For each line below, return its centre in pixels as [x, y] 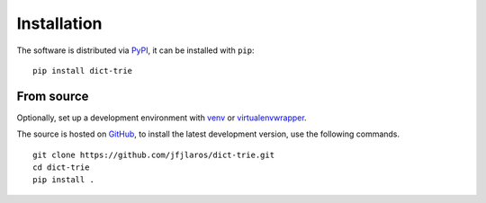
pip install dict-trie [83, 71]
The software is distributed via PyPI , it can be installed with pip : [135, 50]
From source [53, 96]
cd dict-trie [61, 168]
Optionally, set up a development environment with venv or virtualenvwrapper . [162, 118]
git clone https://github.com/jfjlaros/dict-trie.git [153, 154]
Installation [59, 23]
